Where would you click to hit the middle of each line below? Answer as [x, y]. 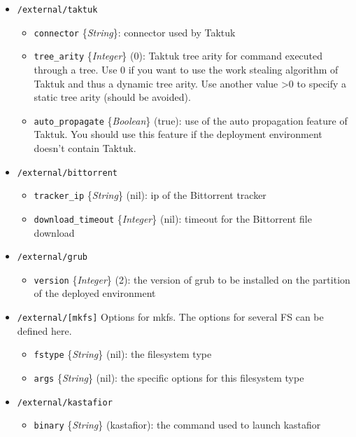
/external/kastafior [65, 402]
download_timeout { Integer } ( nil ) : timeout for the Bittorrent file [173, 218]
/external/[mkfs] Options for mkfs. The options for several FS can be [170, 317]
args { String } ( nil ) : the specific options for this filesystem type [169, 377]
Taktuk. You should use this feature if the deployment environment [178, 134]
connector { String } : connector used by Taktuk [135, 32]
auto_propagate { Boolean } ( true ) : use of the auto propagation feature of [191, 120]
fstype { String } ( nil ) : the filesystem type [123, 354]
